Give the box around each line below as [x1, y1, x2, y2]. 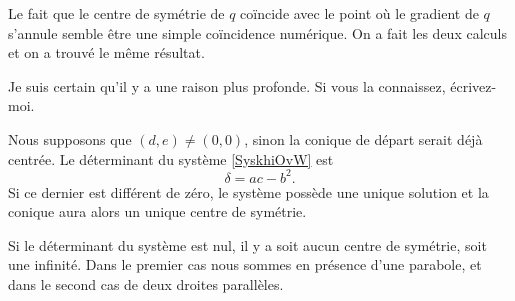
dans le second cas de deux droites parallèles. [8, 274, 284, 295]
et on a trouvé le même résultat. [8, 42, 205, 63]
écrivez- [450, 75, 497, 96]
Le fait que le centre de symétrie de [8, 3, 225, 23]
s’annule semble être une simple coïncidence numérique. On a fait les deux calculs [8, 22, 507, 43]
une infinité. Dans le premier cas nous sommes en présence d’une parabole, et [8, 254, 482, 275]
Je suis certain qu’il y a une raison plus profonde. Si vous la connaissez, [8, 75, 446, 96]
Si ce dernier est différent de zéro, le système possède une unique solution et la [8, 181, 489, 202]
